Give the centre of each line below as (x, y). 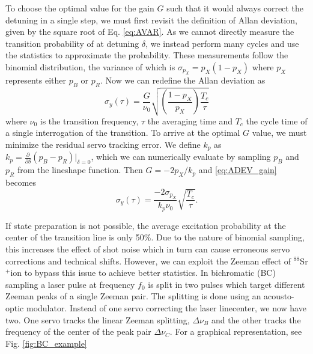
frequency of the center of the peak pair (78, 331)
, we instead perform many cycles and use (222, 43)
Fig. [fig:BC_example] (46, 343)
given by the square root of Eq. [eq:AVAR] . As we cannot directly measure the (150, 32)
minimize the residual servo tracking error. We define (103, 145)
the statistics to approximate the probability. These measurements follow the (147, 55)
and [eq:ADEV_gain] (238, 170)
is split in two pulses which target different (226, 284)
